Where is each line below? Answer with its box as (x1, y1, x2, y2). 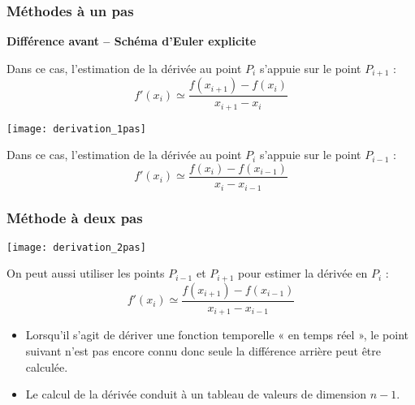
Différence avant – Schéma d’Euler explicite (6, 32, 257, 50)
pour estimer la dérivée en (238, 265, 368, 282)
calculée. (25, 358, 68, 375)
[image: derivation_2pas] (6, 241, 146, 253)
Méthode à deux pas (6, 208, 143, 228)
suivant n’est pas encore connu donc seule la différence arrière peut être (25, 342, 382, 359)
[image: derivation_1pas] (6, 123, 146, 135)
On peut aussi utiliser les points (6, 265, 165, 282)
